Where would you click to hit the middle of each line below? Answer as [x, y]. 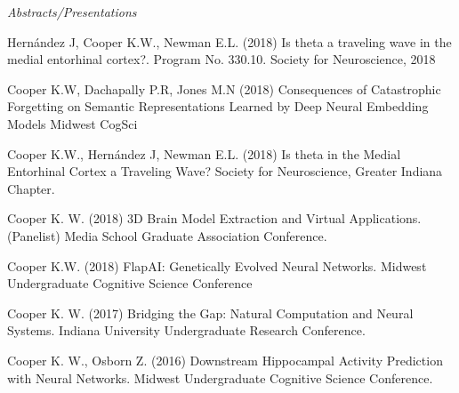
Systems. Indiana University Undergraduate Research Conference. [186, 330]
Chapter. [31, 188]
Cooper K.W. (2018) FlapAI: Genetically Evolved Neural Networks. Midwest [217, 265]
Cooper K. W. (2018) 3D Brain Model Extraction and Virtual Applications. [214, 218]
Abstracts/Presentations [72, 12]
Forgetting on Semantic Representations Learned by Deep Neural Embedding [218, 106]
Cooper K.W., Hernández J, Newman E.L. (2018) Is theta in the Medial [204, 153]
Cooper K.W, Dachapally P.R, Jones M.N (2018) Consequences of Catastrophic [224, 88]
